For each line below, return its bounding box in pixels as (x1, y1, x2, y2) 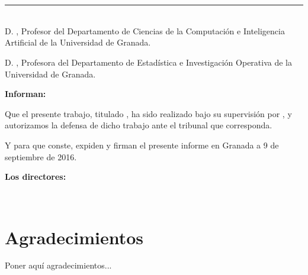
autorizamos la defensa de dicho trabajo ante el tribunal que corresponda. (5, 119, 272, 131)
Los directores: (5, 170, 66, 183)
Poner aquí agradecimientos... (5, 259, 112, 271)
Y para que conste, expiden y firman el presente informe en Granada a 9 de (5, 138, 279, 151)
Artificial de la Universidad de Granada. (5, 36, 151, 48)
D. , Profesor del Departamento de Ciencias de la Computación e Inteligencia (5, 24, 285, 37)
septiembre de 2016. (5, 150, 77, 163)
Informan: (5, 88, 46, 100)
